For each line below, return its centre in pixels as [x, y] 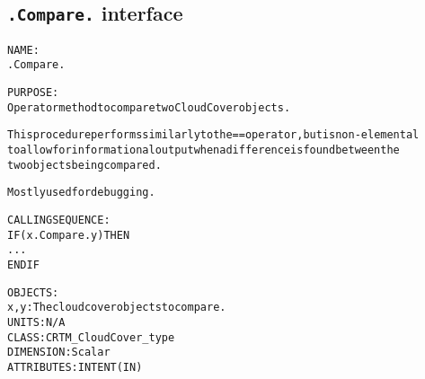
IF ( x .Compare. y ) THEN [69, 235]
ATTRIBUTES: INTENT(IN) [75, 367]
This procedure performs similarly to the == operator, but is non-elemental [213, 135]
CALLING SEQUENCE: [59, 220]
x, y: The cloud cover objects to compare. [117, 308]
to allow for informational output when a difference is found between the [204, 150]
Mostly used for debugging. [81, 193]
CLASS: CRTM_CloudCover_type [91, 337]
